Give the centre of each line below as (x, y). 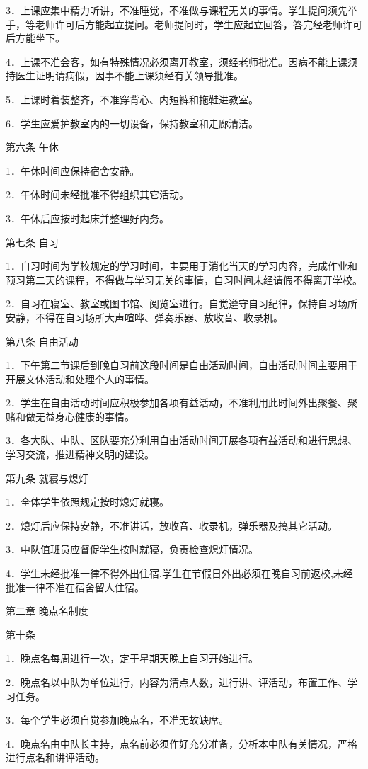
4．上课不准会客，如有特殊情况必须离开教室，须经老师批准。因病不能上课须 (182, 61)
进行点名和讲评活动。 (55, 757)
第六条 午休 (32, 147)
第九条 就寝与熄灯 (47, 478)
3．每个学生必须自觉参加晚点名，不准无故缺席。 (117, 720)
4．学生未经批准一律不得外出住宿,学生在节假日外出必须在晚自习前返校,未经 (179, 573)
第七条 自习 (32, 242)
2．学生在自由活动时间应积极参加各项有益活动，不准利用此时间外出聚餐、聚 (182, 403)
